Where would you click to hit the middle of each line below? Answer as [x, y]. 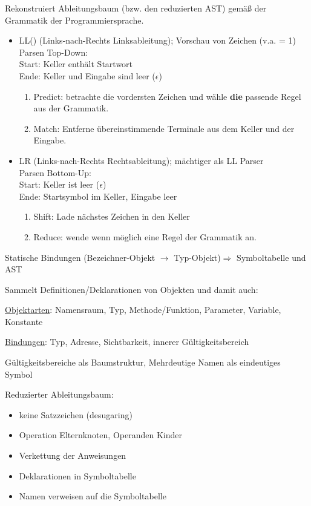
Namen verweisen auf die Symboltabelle [93, 496]
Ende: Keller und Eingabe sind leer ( [87, 75]
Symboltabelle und [271, 257]
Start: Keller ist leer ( [59, 184]
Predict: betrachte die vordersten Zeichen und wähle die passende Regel [167, 96]
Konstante [24, 321]
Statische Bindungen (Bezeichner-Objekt [80, 257]
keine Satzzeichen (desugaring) [76, 414]
